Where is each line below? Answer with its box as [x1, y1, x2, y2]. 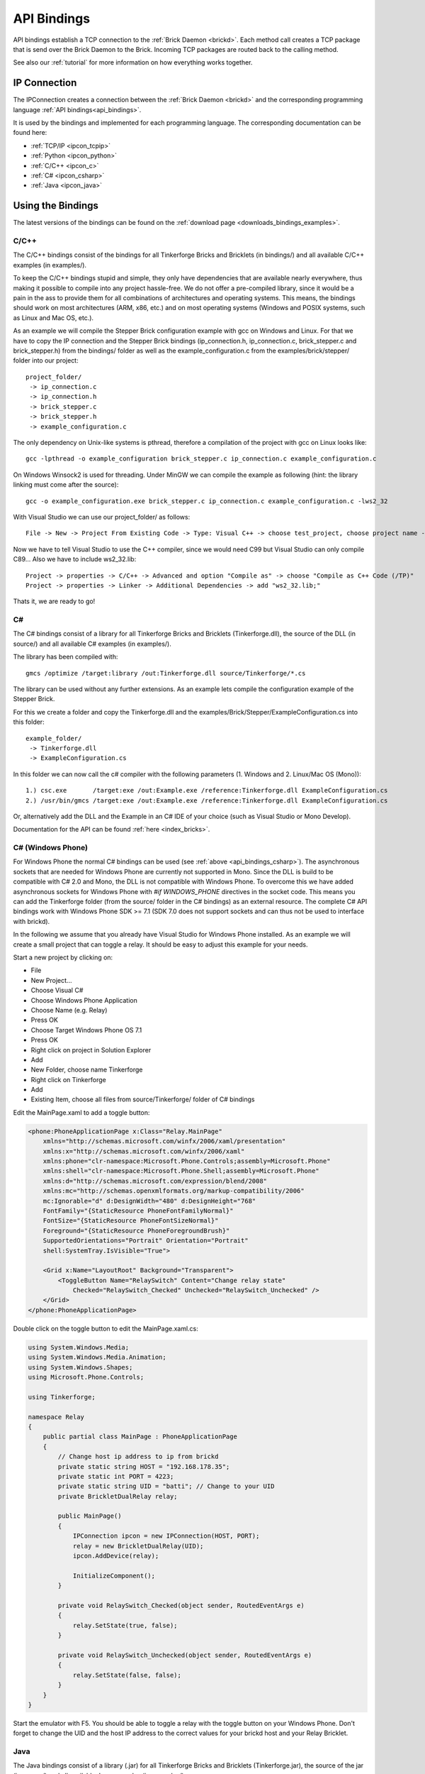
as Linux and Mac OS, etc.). [13, 313, 94, 322]
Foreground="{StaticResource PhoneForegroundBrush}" [42, 1226, 230, 1235]
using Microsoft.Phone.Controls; [28, 1373, 144, 1382]
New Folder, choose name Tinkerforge [30, 1065, 143, 1074]
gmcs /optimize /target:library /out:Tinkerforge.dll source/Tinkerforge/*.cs [25, 669, 306, 677]
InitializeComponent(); [72, 1572, 156, 1580]
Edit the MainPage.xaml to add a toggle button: [13, 1108, 150, 1117]
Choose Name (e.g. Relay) [30, 1006, 108, 1014]
